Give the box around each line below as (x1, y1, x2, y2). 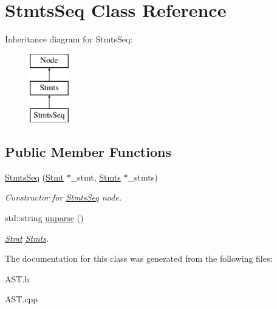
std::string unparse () (5, 211, 84, 224)
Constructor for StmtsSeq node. (5, 191, 121, 204)
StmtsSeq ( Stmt (5, 170, 64, 183)
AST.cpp (5, 293, 38, 305)
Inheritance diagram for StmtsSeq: (5, 33, 133, 45)
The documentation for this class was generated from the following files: (5, 252, 273, 265)
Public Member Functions (5, 142, 171, 161)
